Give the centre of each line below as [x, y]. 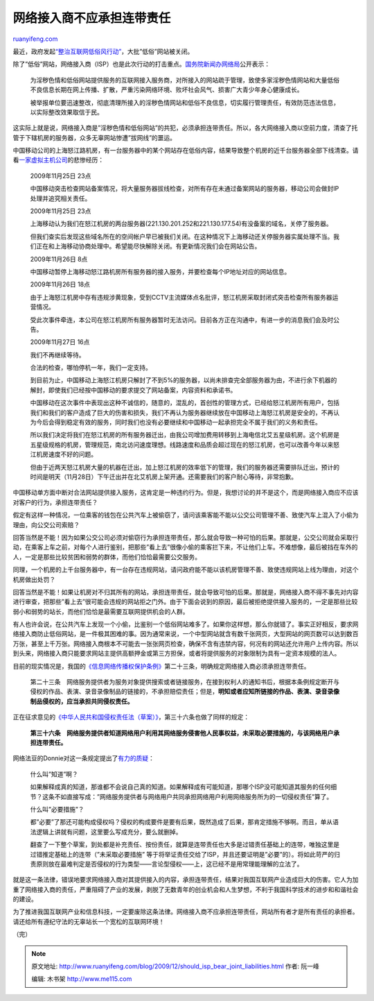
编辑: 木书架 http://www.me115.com [82, 979]
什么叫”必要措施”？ [57, 809]
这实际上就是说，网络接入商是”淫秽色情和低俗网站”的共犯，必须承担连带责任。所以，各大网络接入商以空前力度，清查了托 [185, 128]
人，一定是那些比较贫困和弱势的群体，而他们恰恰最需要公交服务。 [107, 557]
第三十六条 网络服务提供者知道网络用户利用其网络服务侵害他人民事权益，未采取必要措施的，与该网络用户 [182, 733]
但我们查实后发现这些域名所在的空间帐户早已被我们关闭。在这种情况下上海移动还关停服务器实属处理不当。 [182, 237]
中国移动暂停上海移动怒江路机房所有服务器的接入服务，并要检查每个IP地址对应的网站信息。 [160, 271]
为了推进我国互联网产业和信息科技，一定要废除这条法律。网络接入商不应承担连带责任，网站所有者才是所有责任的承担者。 [186, 912]
